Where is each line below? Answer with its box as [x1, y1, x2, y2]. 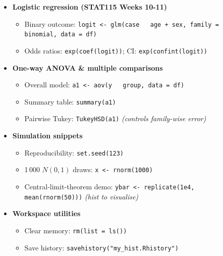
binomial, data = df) [24, 31, 97, 38]
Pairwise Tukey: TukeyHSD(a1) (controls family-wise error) [24, 113, 206, 124]
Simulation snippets [12, 130, 83, 141]
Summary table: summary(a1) [24, 96, 116, 107]
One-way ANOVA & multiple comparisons [12, 62, 163, 73]
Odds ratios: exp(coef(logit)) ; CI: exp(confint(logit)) [24, 45, 207, 56]
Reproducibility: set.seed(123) [24, 147, 124, 158]
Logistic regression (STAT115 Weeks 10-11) [12, 2, 167, 12]
